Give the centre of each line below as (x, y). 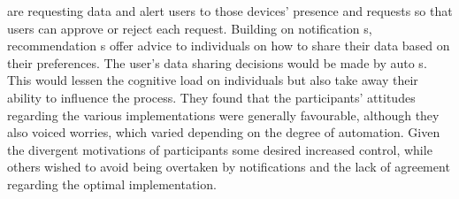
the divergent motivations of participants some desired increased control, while (220, 149)
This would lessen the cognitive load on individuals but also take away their (213, 80)
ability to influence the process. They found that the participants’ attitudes (211, 97)
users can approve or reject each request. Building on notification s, (190, 28)
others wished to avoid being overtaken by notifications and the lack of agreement (229, 167)
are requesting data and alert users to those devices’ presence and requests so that (230, 11)
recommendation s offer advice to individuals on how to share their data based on (229, 46)
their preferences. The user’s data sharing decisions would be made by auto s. (217, 62)
